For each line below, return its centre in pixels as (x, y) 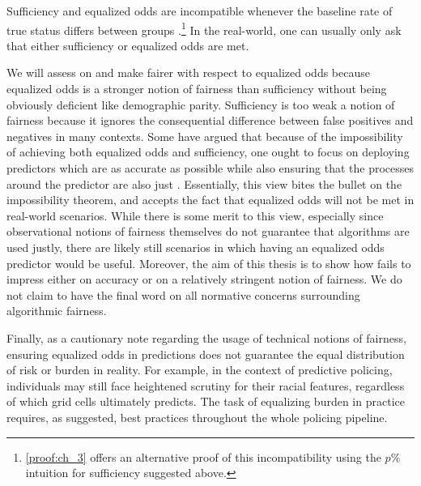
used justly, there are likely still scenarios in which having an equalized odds (196, 247)
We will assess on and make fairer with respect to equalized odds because (188, 72)
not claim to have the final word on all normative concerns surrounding (183, 294)
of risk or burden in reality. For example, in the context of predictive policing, (200, 370)
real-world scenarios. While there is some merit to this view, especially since (195, 215)
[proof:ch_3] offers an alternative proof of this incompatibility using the (203, 456)
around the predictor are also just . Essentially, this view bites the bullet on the (204, 183)
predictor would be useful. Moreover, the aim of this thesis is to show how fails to (209, 263)
